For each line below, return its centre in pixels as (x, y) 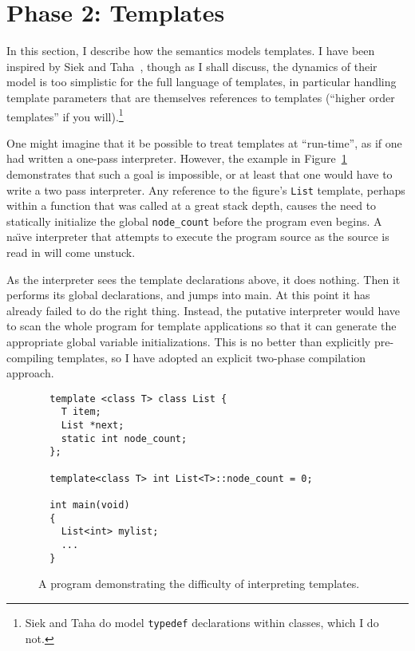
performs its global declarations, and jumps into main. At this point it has (188, 295)
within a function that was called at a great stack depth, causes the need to (192, 205)
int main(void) (90, 505)
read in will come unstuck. (71, 253)
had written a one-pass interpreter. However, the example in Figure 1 (177, 158)
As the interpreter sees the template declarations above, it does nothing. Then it (204, 279)
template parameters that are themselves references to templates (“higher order (201, 97)
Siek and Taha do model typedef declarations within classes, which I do (202, 622)
